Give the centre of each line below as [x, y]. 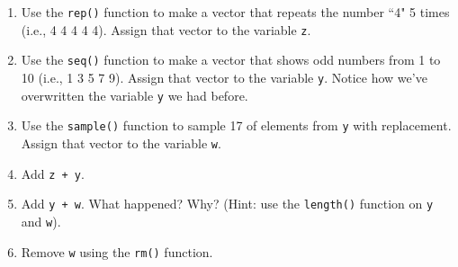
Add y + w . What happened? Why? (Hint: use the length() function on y [227, 204]
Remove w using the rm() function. [117, 251]
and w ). [41, 221]
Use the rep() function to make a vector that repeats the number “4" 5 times [235, 12]
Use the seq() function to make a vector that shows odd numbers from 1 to [231, 60]
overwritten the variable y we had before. [135, 95]
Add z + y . [53, 173]
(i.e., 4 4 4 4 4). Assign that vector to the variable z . [166, 29]
